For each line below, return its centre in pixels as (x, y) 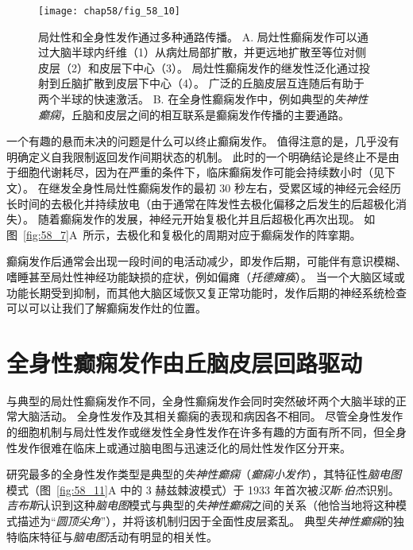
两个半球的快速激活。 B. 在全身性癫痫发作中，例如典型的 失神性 (203, 99)
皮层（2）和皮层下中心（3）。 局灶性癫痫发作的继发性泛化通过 (199, 67)
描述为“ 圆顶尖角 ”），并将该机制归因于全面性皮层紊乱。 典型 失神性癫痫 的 (205, 521)
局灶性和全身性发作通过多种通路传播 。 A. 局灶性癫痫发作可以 (198, 36)
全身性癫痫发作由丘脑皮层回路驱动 (185, 362)
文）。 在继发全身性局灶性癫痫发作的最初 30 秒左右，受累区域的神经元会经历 (204, 188)
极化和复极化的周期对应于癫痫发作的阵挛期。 (244, 234)
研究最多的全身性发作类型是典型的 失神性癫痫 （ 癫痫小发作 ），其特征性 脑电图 (204, 474)
